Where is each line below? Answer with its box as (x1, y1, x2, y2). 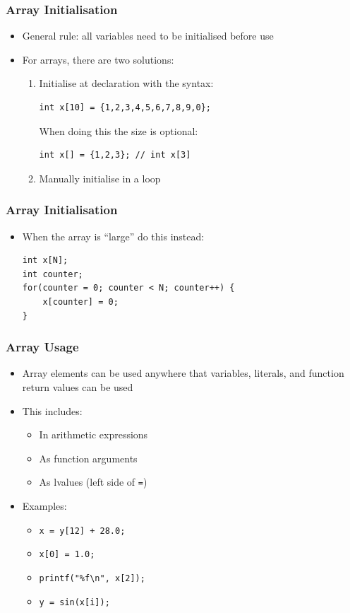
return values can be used (22, 379, 133, 394)
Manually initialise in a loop (39, 170, 161, 185)
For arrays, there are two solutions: (22, 52, 174, 66)
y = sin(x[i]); (39, 597, 110, 607)
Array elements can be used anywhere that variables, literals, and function (22, 366, 344, 380)
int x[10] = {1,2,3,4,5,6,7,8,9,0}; (39, 103, 211, 112)
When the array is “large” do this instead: (22, 228, 205, 243)
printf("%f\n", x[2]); (39, 573, 145, 583)
